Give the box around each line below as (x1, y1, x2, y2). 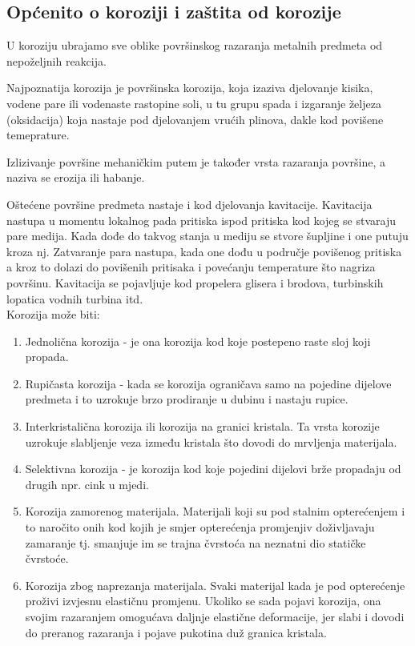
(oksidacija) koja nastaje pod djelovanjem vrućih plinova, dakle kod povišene (6, 110, 384, 127)
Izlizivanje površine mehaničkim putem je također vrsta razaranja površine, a (6, 153, 385, 170)
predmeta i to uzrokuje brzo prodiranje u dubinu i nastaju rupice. (25, 391, 349, 407)
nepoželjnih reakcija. (6, 52, 107, 69)
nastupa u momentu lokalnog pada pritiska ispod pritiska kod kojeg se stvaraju (6, 211, 396, 228)
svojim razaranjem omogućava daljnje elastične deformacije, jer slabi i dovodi (25, 608, 405, 625)
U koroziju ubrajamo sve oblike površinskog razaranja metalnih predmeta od (6, 37, 383, 54)
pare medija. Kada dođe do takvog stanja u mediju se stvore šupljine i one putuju (6, 227, 409, 244)
